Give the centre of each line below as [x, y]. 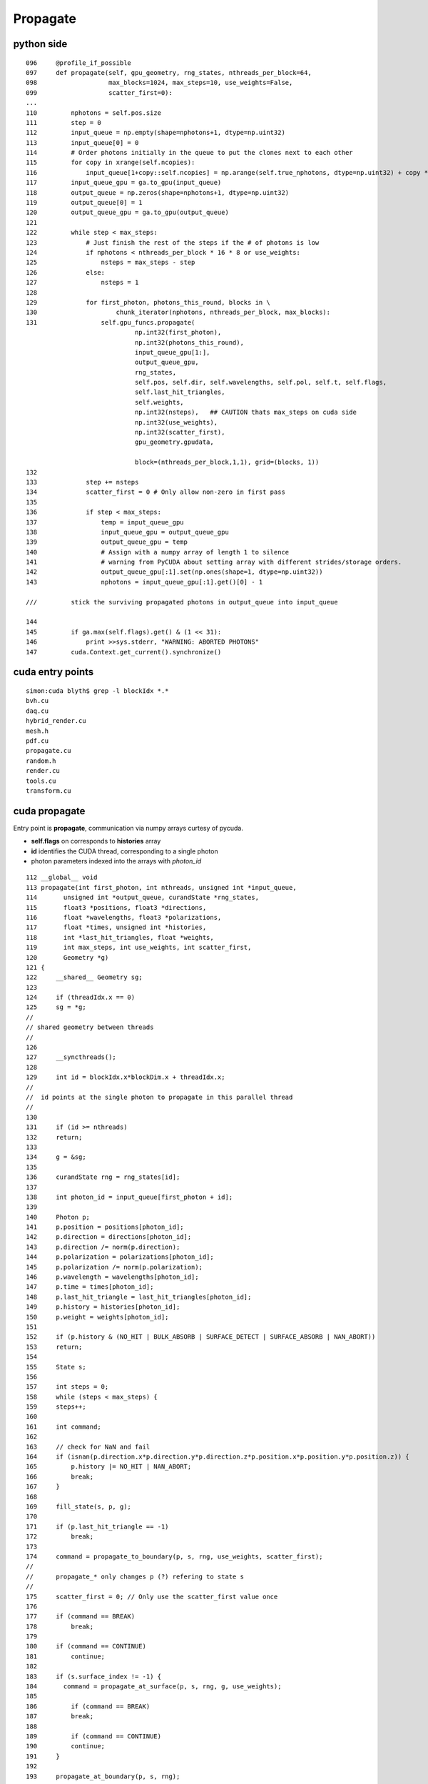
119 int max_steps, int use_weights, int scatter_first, [139, 948]
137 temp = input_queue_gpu [105, 522]
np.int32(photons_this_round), [189, 342]
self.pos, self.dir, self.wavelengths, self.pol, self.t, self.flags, [261, 382]
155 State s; [56, 1367]
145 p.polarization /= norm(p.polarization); [114, 1267]
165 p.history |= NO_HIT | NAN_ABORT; [109, 1467]
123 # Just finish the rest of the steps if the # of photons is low [173, 242]
